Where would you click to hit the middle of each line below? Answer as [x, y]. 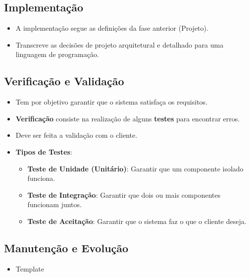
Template [30, 268]
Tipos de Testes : [44, 151]
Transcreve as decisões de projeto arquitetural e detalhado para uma [120, 44]
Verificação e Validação [64, 81]
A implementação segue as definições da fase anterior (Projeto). [112, 28]
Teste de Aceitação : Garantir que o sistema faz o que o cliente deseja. [137, 221]
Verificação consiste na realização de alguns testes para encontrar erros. [128, 118]
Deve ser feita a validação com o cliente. [76, 135]
